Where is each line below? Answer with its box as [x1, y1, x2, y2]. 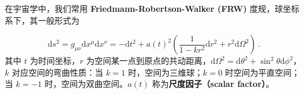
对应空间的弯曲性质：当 [11, 66, 103, 78]
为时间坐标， [30, 54, 80, 67]
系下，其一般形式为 [5, 14, 79, 26]
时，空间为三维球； [128, 66, 203, 78]
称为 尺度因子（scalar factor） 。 [152, 77, 274, 90]
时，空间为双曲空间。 [44, 77, 128, 90]
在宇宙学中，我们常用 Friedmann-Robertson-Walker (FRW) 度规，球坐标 [5, 2, 300, 14]
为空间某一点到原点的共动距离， [86, 54, 211, 67]
